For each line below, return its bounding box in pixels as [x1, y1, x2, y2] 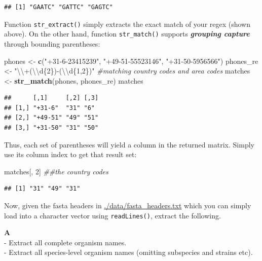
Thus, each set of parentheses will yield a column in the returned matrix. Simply [4, 139, 254, 150]
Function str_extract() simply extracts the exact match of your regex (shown [4, 18, 251, 29]
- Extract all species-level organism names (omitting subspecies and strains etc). [4, 247, 253, 257]
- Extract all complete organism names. [4, 237, 127, 247]
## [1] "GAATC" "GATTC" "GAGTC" [4, 4, 113, 11]
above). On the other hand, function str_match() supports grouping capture [4, 28, 250, 39]
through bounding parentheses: [4, 38, 100, 49]
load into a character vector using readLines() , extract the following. [4, 210, 221, 220]
